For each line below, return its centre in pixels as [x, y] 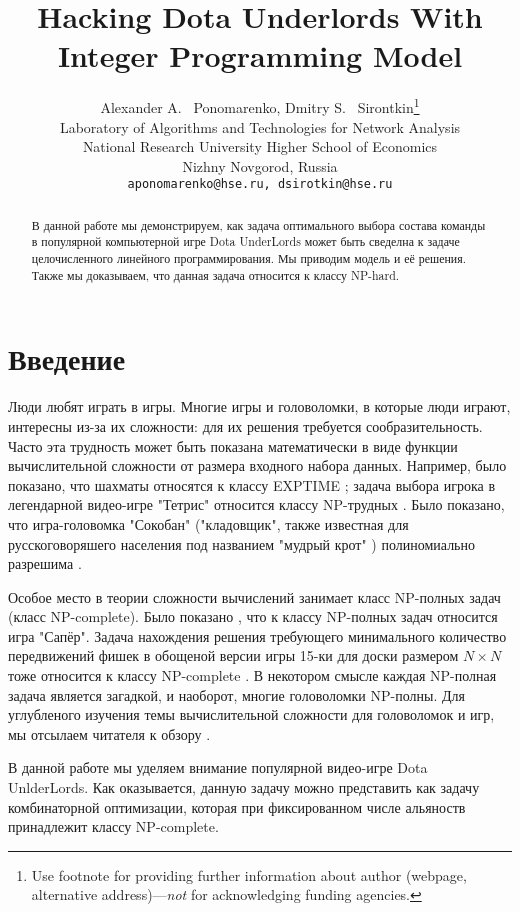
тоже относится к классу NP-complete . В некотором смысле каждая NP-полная [252, 675]
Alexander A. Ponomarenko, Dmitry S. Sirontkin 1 [260, 105]
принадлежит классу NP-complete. [113, 826]
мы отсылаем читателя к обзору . [109, 733]
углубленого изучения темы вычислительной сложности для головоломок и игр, [251, 714]
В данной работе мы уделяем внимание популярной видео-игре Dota [218, 767]
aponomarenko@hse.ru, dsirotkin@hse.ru [260, 184]
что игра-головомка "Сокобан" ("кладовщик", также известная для [208, 523]
